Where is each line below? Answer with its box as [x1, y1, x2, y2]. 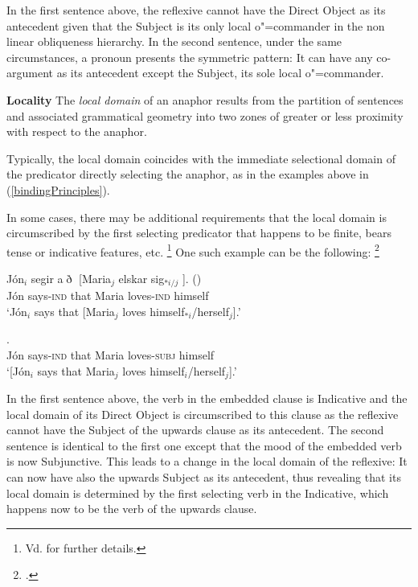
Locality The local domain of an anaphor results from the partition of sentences [6, 91, 404, 108]
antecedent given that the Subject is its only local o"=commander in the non [6, 17, 385, 34]
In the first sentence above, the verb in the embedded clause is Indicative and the [6, 390, 408, 407]
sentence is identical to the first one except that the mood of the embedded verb [6, 437, 402, 454]
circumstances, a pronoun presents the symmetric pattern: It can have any [6, 48, 373, 65]
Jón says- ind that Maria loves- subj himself [6, 347, 215, 363]
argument [6, 64, 53, 81]
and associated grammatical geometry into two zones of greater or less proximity [6, 107, 404, 124]
